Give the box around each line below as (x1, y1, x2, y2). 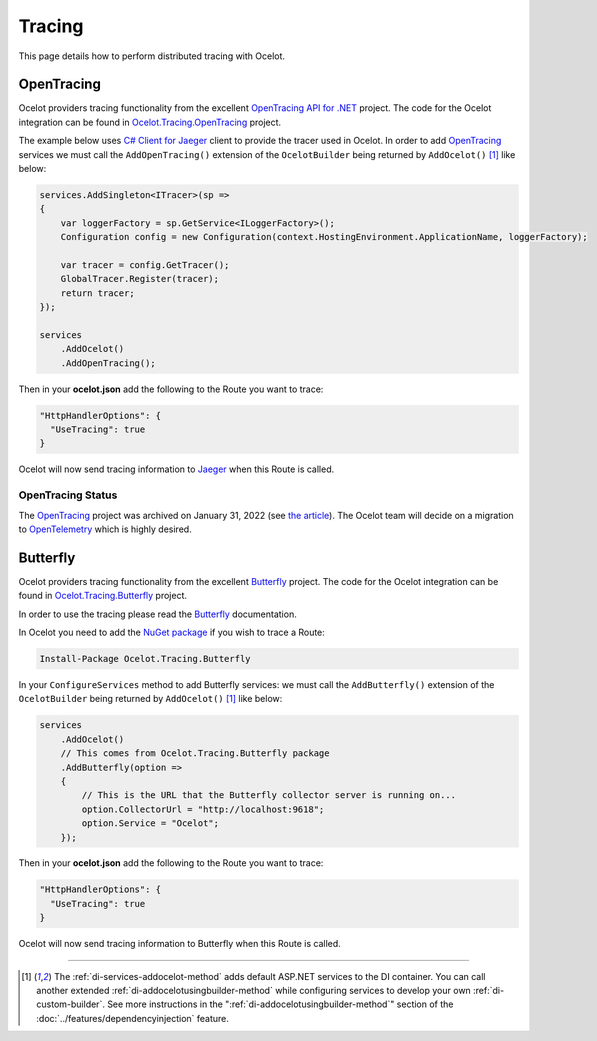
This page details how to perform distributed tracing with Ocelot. (18, 50, 285, 62)
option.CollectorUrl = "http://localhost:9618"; (81, 803, 325, 815)
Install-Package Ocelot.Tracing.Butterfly (39, 653, 251, 665)
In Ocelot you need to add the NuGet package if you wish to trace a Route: (18, 626, 325, 639)
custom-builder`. (36, 998, 105, 1010)
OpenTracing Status (18, 488, 118, 502)
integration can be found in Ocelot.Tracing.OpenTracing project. (18, 116, 282, 128)
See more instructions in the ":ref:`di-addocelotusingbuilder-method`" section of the (106, 998, 454, 1010)
